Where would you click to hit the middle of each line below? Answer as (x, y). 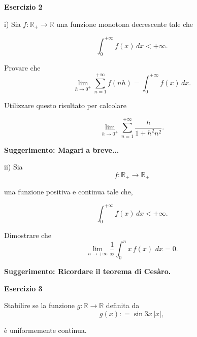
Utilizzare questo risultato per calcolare (65, 105)
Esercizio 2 (23, 7)
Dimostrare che (28, 235)
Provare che (22, 68)
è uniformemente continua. (45, 330)
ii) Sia (13, 167)
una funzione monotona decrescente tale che (125, 24)
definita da (123, 305)
